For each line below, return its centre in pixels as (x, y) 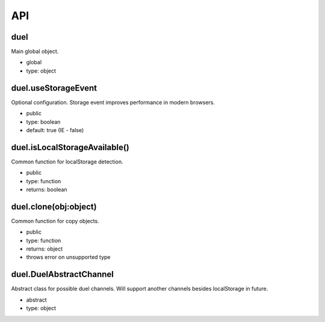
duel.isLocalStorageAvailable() (70, 147)
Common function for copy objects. (55, 221)
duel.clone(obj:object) (54, 206)
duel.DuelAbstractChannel (62, 274)
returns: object (45, 249)
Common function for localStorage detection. (67, 162)
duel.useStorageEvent (54, 88)
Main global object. (35, 52)
